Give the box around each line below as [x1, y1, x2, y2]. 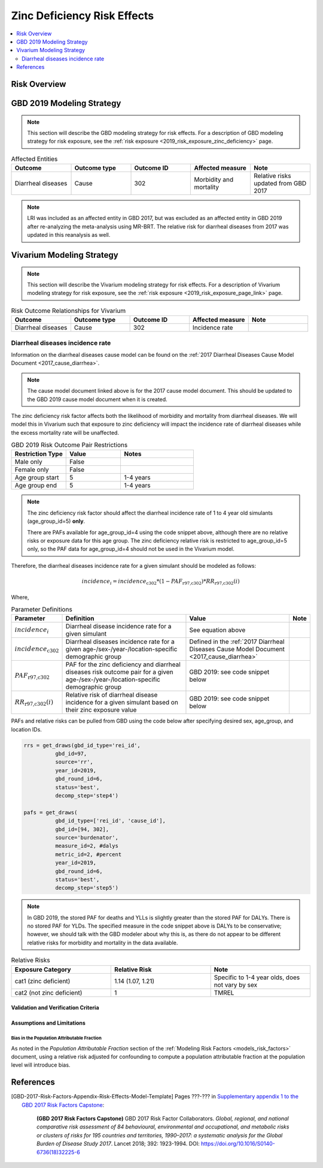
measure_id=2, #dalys [54, 842, 119, 850]
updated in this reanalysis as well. [27, 231, 111, 239]
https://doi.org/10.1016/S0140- [200, 1140, 275, 1148]
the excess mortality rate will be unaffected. [11, 429, 120, 436]
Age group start [14, 474, 59, 482]
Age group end [14, 481, 57, 490]
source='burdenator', [54, 834, 119, 841]
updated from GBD [253, 179, 307, 188]
